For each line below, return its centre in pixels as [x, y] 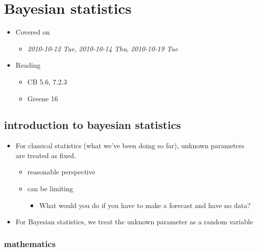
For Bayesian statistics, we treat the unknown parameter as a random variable [134, 222]
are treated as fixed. [46, 155]
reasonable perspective [61, 172]
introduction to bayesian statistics [92, 125]
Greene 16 [43, 98]
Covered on [33, 32]
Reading [28, 65]
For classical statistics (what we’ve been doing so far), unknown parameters [130, 146]
